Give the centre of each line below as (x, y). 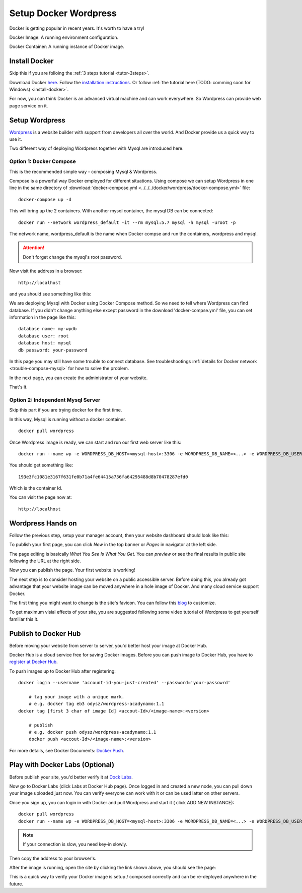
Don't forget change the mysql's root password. (72, 257)
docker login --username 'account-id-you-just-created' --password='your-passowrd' (125, 683)
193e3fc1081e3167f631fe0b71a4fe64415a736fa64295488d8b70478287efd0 (103, 477)
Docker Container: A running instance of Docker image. (67, 47)
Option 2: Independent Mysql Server (55, 400)
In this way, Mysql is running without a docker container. (68, 419)
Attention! (34, 248)
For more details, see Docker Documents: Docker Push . (67, 750)
